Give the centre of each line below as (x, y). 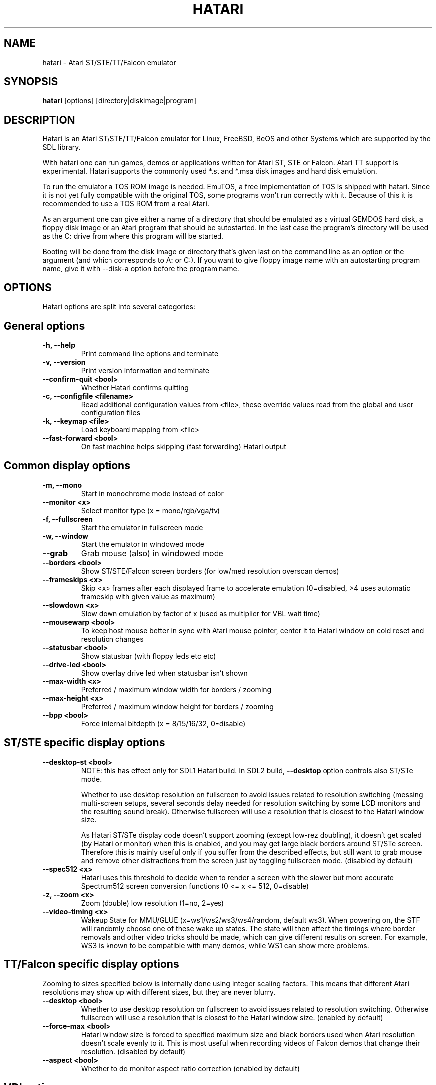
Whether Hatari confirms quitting (135, 387)
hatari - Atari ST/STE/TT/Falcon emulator (109, 62)
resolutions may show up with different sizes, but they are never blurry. (159, 992)
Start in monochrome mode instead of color (152, 493)
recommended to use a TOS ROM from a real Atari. (126, 204)
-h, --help (59, 345)
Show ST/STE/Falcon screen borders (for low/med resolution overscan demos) (210, 571)
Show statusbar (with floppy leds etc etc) (148, 656)
